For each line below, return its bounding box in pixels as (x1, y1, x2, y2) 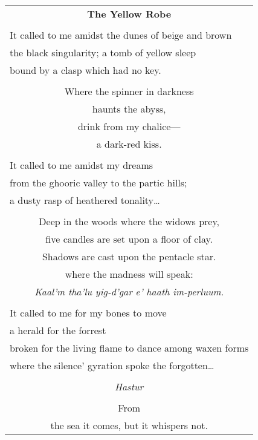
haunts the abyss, (92, 102, 166, 116)
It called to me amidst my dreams (10, 158, 153, 172)
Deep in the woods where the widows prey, (39, 214, 220, 228)
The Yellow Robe (87, 7, 172, 21)
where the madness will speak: (65, 267, 193, 281)
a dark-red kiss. (96, 137, 162, 151)
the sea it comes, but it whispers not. (50, 418, 208, 432)
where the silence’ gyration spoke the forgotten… (10, 358, 214, 372)
